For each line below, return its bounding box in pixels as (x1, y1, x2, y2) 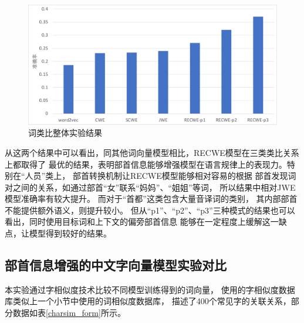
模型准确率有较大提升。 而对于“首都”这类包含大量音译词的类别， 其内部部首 (5, 192, 298, 205)
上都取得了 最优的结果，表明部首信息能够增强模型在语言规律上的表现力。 (5, 158, 287, 170)
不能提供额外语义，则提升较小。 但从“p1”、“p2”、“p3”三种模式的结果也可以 (5, 204, 295, 216)
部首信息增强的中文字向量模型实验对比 (5, 256, 227, 274)
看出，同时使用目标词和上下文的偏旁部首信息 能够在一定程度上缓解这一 (5, 215, 279, 228)
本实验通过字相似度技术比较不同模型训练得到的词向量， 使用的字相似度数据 (5, 283, 295, 295)
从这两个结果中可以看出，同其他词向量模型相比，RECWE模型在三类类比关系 (5, 146, 299, 158)
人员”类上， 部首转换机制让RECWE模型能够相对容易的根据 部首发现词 (25, 169, 296, 182)
